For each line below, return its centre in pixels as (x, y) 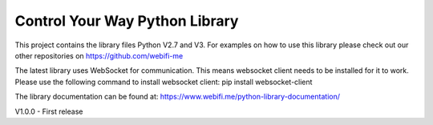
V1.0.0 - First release (49, 111)
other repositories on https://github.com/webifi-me (99, 55)
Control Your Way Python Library (127, 21)
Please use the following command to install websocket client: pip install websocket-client (164, 82)
